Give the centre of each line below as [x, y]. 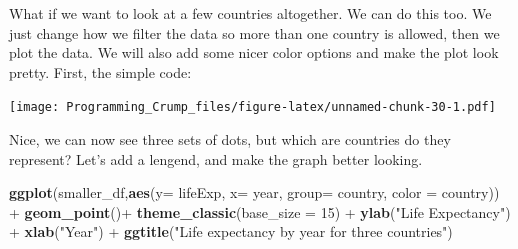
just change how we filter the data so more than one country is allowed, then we [254, 32]
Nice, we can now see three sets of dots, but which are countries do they [230, 139]
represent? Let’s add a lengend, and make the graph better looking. [216, 158]
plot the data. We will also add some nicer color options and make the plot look [254, 52]
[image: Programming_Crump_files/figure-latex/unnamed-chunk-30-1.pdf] [252, 107]
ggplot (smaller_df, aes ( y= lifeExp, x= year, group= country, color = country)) [254, 192]
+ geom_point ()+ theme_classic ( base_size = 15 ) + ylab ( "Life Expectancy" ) [260, 211]
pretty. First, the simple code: [100, 71]
